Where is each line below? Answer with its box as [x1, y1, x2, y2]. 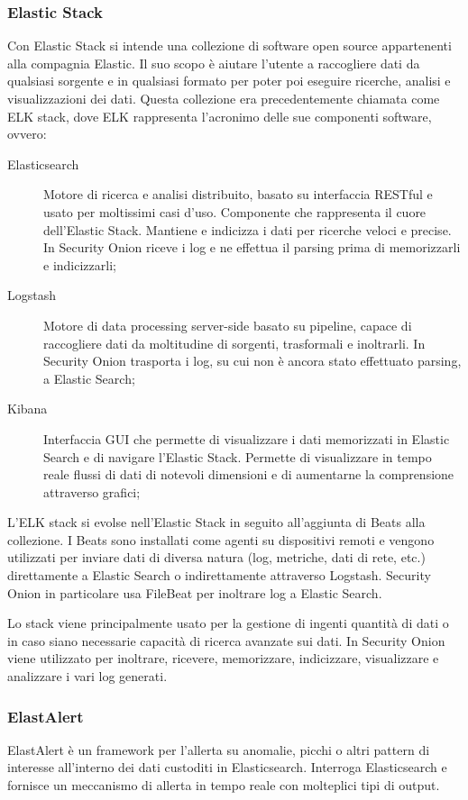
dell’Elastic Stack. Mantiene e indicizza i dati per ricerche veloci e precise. [43, 220, 452, 239]
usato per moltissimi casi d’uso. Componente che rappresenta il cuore [43, 202, 427, 221]
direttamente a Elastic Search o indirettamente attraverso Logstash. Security [7, 566, 431, 585]
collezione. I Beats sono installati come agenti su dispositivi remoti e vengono [7, 530, 435, 549]
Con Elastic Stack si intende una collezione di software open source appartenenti [7, 36, 452, 55]
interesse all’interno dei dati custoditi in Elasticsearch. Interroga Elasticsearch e [7, 758, 447, 777]
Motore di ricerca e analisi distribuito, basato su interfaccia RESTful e [43, 185, 433, 204]
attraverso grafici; [43, 482, 141, 501]
